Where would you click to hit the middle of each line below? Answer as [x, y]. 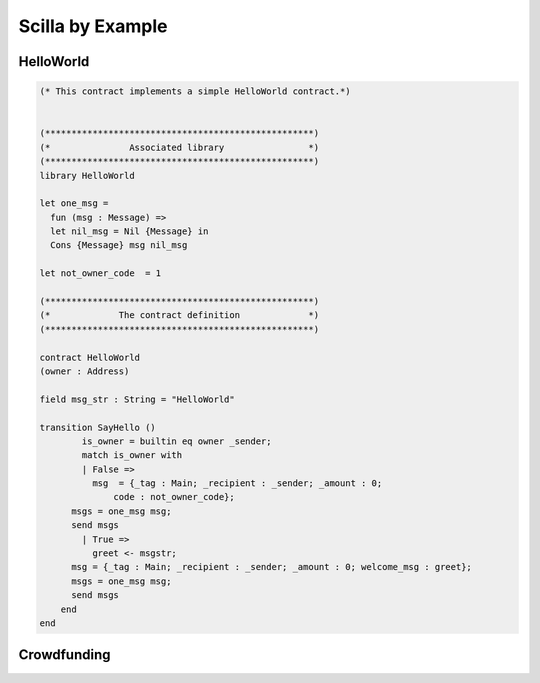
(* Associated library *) [179, 147]
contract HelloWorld [89, 357]
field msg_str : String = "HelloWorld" [137, 399]
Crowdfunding [64, 655]
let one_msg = [74, 203]
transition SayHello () [98, 427]
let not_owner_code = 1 [100, 273]
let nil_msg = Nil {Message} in [129, 231]
